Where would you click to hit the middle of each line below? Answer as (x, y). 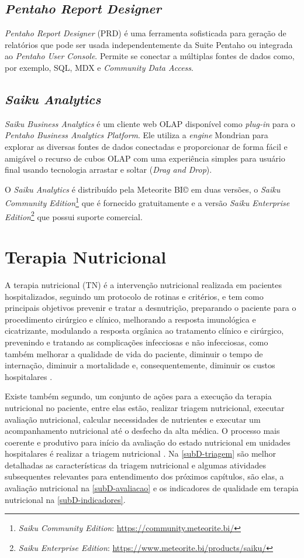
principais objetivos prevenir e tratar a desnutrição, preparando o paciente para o (151, 308)
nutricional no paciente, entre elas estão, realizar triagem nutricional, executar (145, 407)
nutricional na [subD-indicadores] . (65, 499)
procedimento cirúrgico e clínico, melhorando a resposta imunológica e (130, 319)
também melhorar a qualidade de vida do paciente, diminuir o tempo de (134, 353)
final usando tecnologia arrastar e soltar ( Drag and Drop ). (108, 170)
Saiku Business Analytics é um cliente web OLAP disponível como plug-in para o (150, 123)
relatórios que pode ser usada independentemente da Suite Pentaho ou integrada (149, 44)
